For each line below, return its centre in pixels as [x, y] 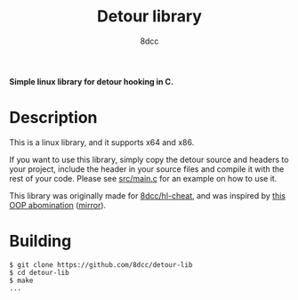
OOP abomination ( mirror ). [58, 205]
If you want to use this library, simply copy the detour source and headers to [149, 159]
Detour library [149, 16]
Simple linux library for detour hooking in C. [92, 81]
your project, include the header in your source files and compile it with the [147, 169]
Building [40, 241]
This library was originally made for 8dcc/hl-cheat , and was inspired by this [148, 195]
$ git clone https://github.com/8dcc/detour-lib [101, 264]
